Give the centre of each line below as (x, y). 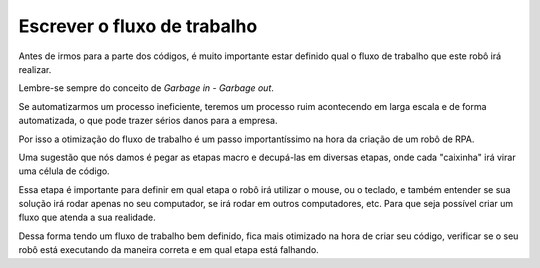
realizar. (35, 69)
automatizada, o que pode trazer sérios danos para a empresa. (148, 121)
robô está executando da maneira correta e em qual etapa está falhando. (168, 250)
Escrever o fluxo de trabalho (138, 26)
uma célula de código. (64, 171)
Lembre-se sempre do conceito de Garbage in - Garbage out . (146, 88)
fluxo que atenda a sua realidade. (87, 217)
